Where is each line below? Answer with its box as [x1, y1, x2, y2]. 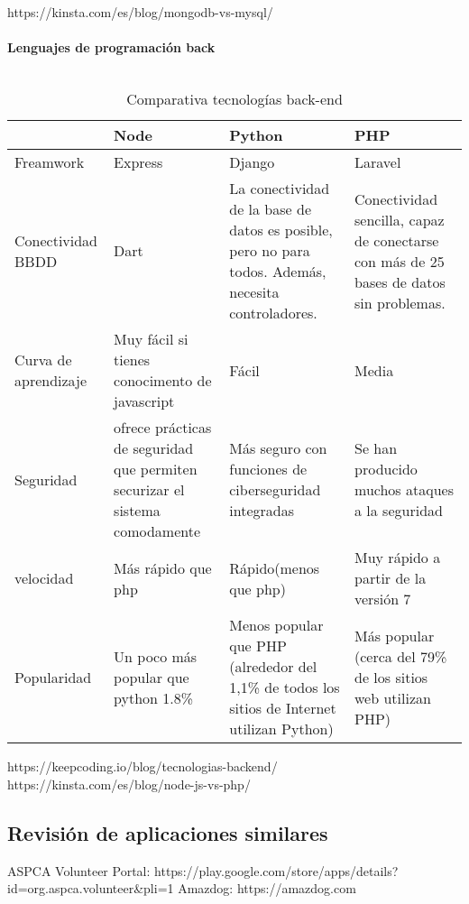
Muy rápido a [354, 547, 441, 568]
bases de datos [354, 271, 446, 292]
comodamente [114, 521, 201, 542]
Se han [354, 438, 398, 459]
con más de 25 [354, 250, 445, 272]
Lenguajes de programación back [7, 38, 216, 57]
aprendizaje [14, 370, 87, 392]
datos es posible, [229, 219, 333, 241]
